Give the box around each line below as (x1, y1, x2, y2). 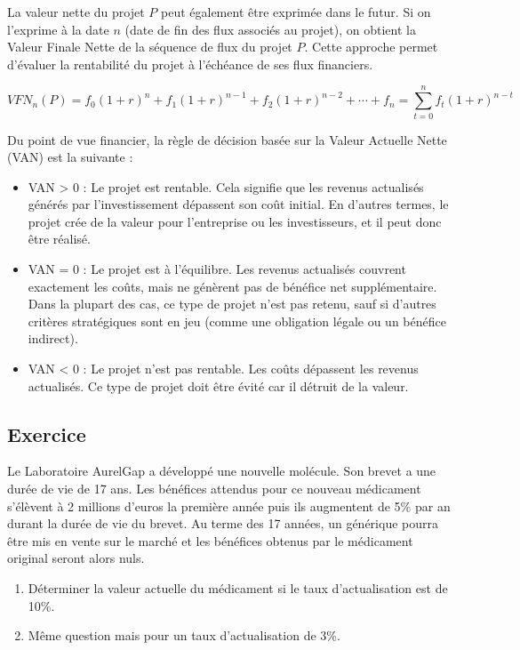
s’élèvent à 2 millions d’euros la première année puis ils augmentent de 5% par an (7, 496, 451, 515)
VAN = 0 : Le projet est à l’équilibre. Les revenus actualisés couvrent (28, 260, 406, 278)
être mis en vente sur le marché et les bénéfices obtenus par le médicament (7, 531, 413, 550)
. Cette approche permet (304, 37, 438, 56)
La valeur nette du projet (7, 3, 145, 20)
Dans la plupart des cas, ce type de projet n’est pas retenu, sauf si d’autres (28, 294, 436, 313)
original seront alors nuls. (7, 549, 145, 567)
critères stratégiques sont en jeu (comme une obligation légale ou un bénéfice (28, 311, 446, 330)
